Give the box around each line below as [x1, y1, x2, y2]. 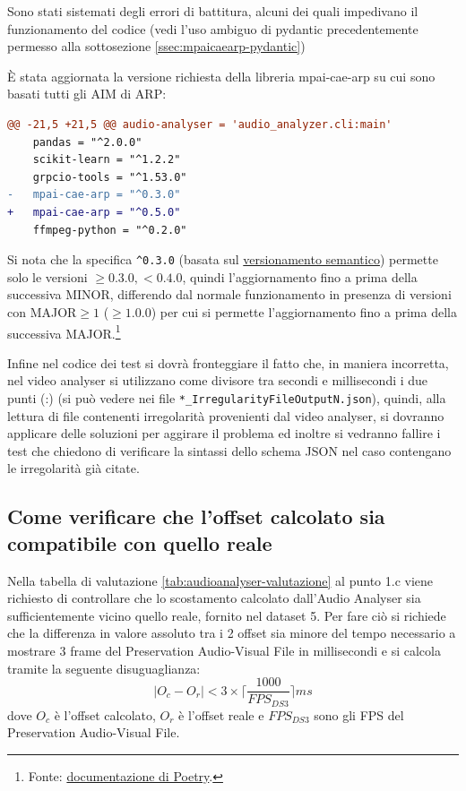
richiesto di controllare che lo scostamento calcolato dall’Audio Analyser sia [7, 589, 421, 607]
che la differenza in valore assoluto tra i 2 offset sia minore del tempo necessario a [7, 623, 456, 642]
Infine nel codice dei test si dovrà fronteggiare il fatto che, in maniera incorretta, [7, 353, 449, 372]
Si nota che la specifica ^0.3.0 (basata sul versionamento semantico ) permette [7, 250, 438, 269]
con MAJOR [7, 302, 77, 321]
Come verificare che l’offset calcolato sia [7, 503, 385, 530]
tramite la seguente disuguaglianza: [7, 658, 201, 677]
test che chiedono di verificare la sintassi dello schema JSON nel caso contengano [7, 441, 452, 460]
